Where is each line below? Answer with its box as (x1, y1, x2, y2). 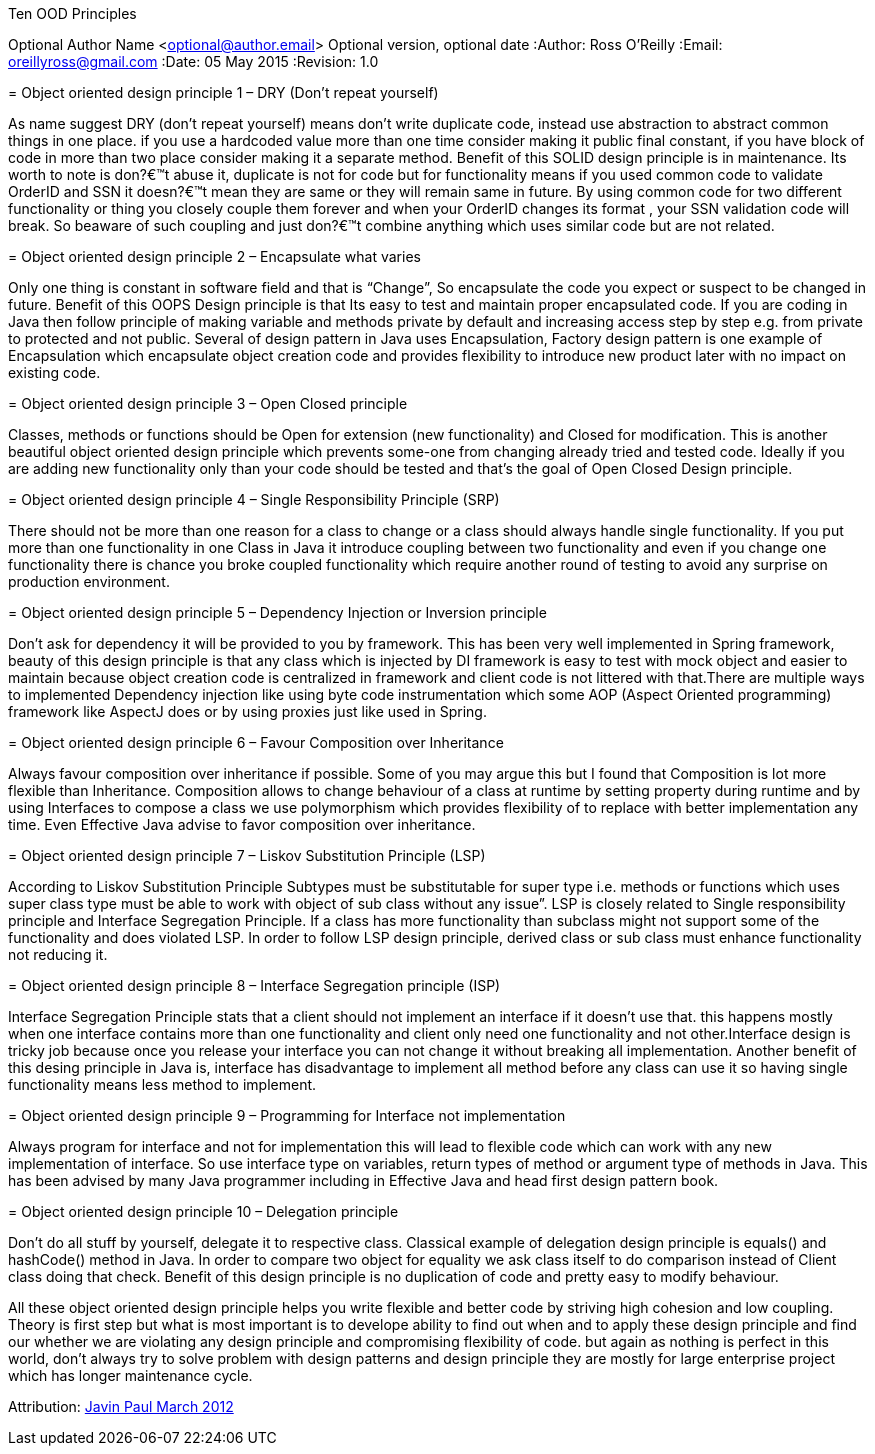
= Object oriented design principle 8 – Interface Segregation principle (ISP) (8, 977, 501, 994)
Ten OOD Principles (8, 5, 137, 22)
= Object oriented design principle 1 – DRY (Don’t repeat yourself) (8, 84, 439, 101)
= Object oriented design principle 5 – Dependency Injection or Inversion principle (8, 604, 547, 621)
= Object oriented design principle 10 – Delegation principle (8, 1203, 399, 1220)
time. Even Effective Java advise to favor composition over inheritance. (8, 816, 476, 833)
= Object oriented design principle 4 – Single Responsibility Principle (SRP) (8, 491, 500, 508)
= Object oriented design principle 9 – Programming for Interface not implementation (8, 1107, 566, 1124)
